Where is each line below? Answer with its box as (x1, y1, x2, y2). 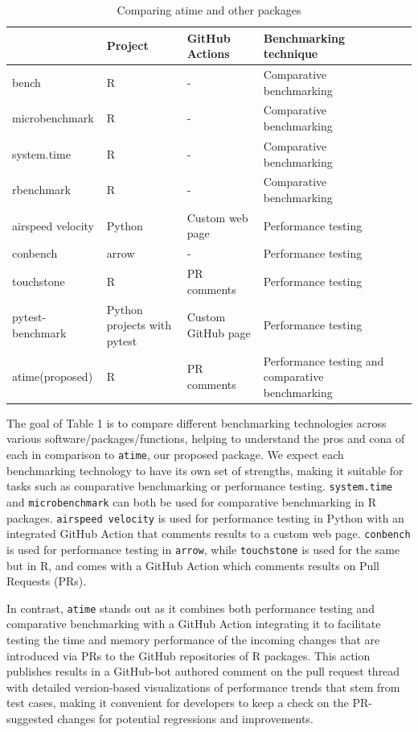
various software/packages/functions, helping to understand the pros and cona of (6, 430, 405, 447)
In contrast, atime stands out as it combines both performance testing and (6, 599, 375, 616)
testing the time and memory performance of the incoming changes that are (6, 631, 380, 647)
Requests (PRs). (6, 573, 87, 589)
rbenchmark (12, 181, 71, 198)
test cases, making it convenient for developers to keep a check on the (6, 694, 349, 711)
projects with (106, 316, 172, 333)
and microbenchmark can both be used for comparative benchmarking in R (6, 493, 376, 510)
